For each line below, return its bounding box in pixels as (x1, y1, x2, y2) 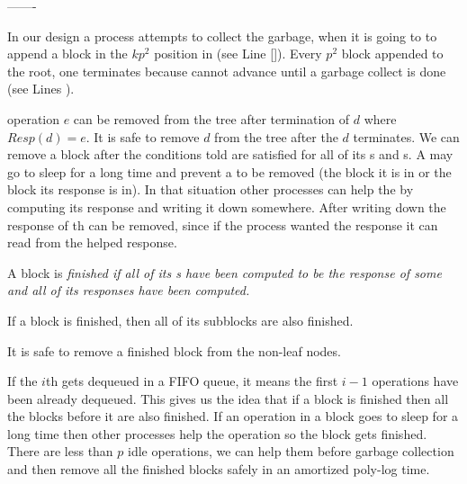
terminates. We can (353, 127, 460, 146)
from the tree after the (214, 127, 338, 146)
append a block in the (7, 44, 128, 63)
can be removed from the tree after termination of (73, 109, 350, 128)
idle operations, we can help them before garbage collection (128, 442, 454, 461)
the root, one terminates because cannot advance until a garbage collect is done (7, 61, 446, 80)
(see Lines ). (7, 79, 75, 98)
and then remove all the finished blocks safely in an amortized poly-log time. (7, 460, 430, 479)
